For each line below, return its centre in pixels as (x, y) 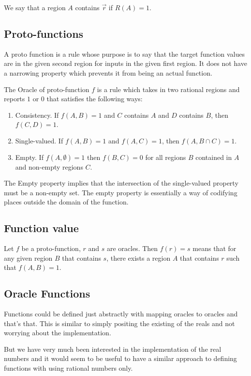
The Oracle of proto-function (47, 89)
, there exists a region (139, 258)
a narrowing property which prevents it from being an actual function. (108, 72)
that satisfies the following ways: (95, 99)
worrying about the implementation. (58, 333)
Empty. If (29, 157)
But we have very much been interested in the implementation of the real (113, 349)
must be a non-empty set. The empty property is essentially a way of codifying (121, 192)
